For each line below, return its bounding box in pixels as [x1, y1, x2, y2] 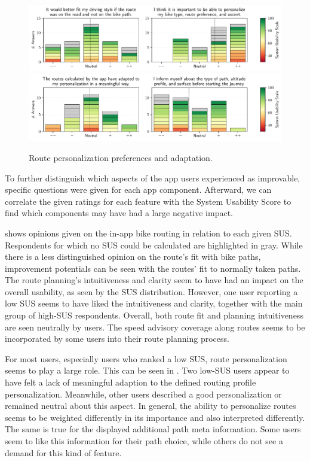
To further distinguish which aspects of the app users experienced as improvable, [5, 171, 300, 184]
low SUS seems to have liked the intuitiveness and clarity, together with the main [5, 297, 303, 310]
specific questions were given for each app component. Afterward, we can [5, 183, 272, 196]
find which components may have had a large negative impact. [5, 207, 233, 219]
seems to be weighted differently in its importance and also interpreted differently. [5, 411, 305, 423]
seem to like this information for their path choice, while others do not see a [5, 435, 283, 447]
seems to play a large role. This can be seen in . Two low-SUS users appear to [5, 364, 290, 377]
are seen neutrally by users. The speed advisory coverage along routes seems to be [5, 320, 305, 333]
